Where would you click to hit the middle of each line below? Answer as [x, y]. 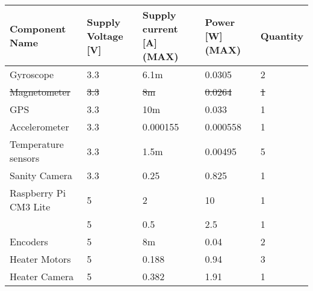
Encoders [29, 241]
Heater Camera [42, 276]
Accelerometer [39, 127]
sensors [25, 158]
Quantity [282, 35]
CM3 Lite [30, 207]
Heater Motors [40, 259]
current [160, 29]
